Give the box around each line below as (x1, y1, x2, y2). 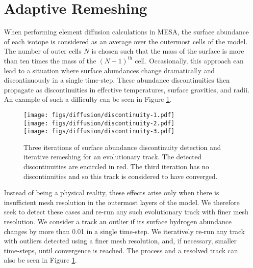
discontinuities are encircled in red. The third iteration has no (24, 161, 209, 172)
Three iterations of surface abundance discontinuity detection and (24, 142, 221, 152)
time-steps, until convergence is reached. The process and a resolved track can (4, 245, 238, 255)
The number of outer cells (4, 46, 82, 56)
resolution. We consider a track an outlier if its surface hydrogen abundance (4, 216, 232, 226)
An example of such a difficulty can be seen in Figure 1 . (4, 94, 172, 104)
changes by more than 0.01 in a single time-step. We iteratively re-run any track (4, 226, 245, 236)
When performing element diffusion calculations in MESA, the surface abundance (4, 27, 249, 37)
